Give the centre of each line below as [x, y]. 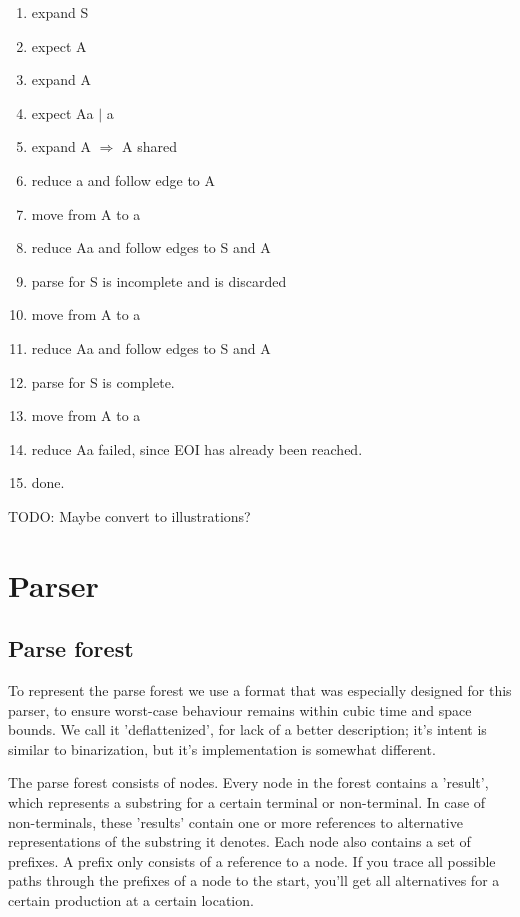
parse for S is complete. [103, 381]
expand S [60, 12]
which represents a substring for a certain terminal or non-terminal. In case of [247, 802]
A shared [149, 146]
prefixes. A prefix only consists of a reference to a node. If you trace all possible [252, 860]
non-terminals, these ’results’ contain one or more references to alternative [235, 821]
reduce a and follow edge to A [123, 179]
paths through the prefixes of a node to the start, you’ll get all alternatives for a [254, 880]
